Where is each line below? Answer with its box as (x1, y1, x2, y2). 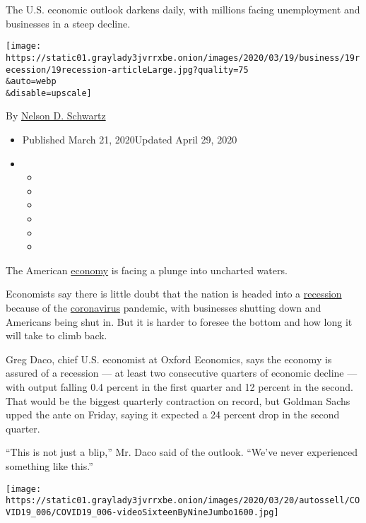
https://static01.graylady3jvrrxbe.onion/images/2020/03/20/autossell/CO (6, 495, 360, 506)
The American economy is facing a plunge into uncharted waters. (6, 262, 288, 277)
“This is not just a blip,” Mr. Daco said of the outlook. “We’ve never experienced (6, 445, 358, 459)
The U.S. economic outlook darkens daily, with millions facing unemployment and (6, 2, 360, 16)
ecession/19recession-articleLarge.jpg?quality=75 (6, 64, 249, 75)
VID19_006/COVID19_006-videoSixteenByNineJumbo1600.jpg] (6, 507, 279, 517)
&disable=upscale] (6, 88, 92, 98)
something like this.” (6, 458, 93, 473)
